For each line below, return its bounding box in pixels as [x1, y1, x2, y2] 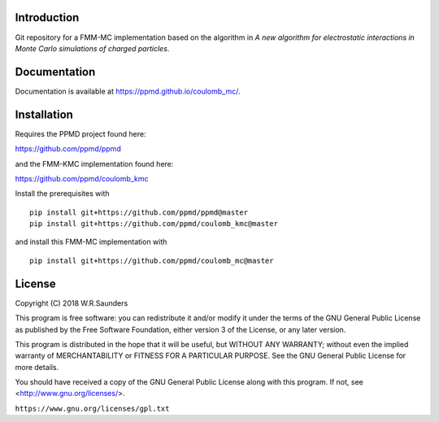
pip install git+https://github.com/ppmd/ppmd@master [29, 207, 248, 217]
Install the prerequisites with [15, 189, 110, 198]
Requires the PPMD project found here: [15, 128, 146, 138]
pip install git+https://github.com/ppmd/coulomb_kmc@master [29, 220, 278, 228]
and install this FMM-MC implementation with [15, 237, 167, 247]
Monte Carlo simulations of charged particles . [15, 43, 170, 53]
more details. [15, 362, 59, 372]
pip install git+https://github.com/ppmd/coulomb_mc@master [29, 256, 274, 265]
